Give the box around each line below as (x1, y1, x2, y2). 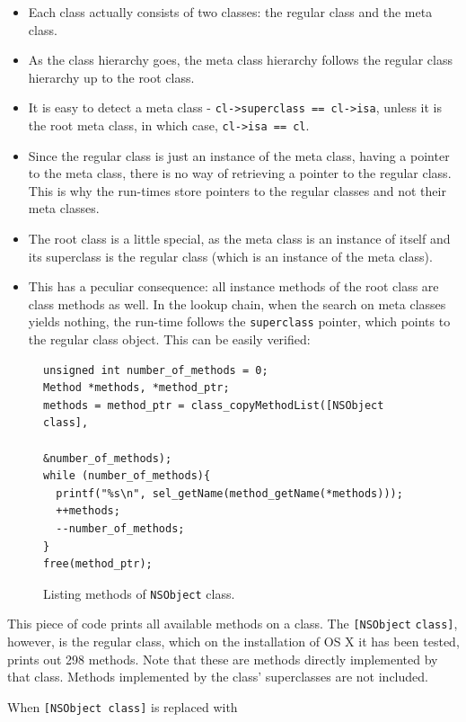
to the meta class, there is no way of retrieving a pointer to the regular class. (28, 164, 452, 183)
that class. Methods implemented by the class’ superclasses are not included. (7, 667, 428, 686)
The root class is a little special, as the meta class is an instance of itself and (28, 229, 451, 248)
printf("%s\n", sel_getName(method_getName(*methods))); (56, 486, 403, 500)
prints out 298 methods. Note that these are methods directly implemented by (7, 649, 438, 668)
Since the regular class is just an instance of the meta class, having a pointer (28, 146, 450, 165)
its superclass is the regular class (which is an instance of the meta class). (28, 246, 433, 265)
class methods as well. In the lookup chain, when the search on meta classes (28, 294, 446, 313)
